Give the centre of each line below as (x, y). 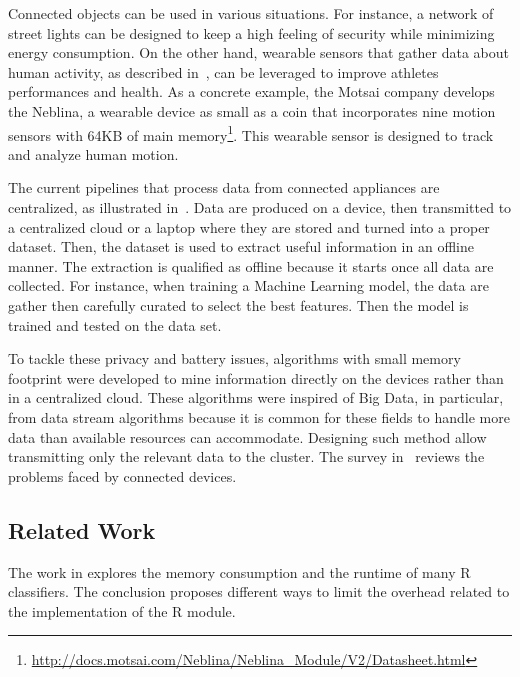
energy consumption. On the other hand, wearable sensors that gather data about (259, 52)
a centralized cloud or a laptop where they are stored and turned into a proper (249, 226)
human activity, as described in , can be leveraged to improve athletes (223, 71)
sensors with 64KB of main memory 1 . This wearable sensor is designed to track (251, 133)
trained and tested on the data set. (115, 324)
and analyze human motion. (93, 153)
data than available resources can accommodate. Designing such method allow (247, 436)
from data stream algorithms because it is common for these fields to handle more (259, 416)
